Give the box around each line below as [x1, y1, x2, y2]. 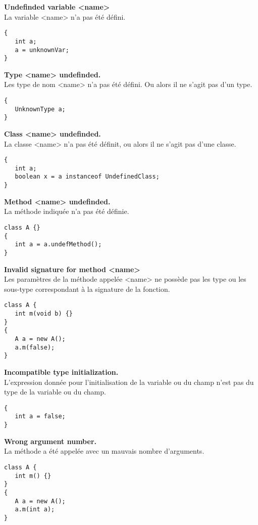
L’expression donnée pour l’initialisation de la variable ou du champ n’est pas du [4, 376, 254, 387]
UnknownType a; [15, 105, 66, 113]
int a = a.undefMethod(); [15, 241, 102, 248]
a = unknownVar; [15, 46, 69, 54]
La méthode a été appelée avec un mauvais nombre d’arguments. [4, 446, 204, 456]
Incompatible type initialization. [4, 366, 119, 377]
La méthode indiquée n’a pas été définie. [4, 206, 129, 216]
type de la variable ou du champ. [4, 386, 106, 397]
